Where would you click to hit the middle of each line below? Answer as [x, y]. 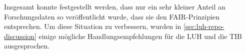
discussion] [20, 36]
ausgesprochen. [27, 46]
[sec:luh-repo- [204, 26]
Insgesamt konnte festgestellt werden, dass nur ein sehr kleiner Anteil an [115, 6]
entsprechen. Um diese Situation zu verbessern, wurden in [93, 26]
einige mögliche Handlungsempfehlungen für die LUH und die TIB [140, 36]
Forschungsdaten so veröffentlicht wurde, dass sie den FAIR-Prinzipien [112, 16]
